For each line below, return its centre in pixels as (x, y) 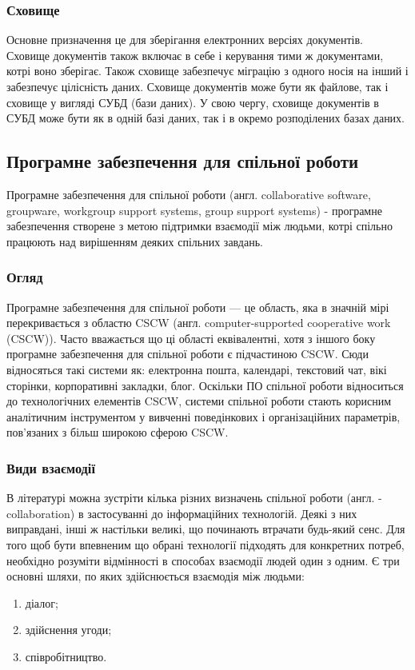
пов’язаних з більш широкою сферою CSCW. (118, 432)
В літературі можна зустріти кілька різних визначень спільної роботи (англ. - (194, 498)
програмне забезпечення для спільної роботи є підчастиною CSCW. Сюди (188, 354)
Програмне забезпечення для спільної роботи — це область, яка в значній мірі (198, 307)
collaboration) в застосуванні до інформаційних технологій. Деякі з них (182, 513)
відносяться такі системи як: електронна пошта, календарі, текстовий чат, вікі (197, 369)
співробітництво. (66, 656)
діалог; (42, 602)
